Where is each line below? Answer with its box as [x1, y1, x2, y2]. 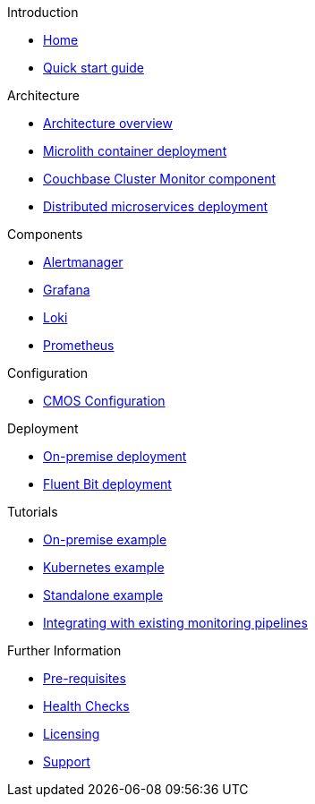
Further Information [7, 643, 122, 658]
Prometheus [43, 338, 115, 353]
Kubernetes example [43, 560, 165, 575]
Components [7, 227, 83, 242]
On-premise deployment [43, 449, 187, 464]
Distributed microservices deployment [43, 199, 268, 214]
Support [43, 754, 90, 769]
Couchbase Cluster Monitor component [43, 171, 276, 186]
